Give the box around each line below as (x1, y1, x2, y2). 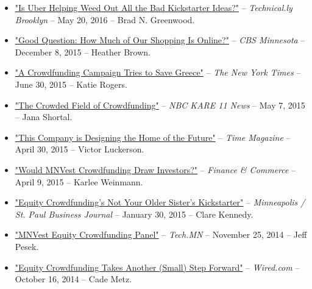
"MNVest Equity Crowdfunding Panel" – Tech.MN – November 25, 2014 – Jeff (15, 228, 307, 241)
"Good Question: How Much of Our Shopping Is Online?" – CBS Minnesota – (15, 34, 305, 46)
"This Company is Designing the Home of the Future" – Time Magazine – (15, 130, 291, 143)
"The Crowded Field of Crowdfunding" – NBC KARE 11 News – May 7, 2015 (15, 98, 305, 111)
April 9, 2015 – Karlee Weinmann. (15, 175, 143, 188)
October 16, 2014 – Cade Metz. (15, 273, 132, 285)
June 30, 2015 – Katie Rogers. (15, 77, 127, 90)
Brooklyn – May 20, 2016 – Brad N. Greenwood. (15, 13, 195, 26)
